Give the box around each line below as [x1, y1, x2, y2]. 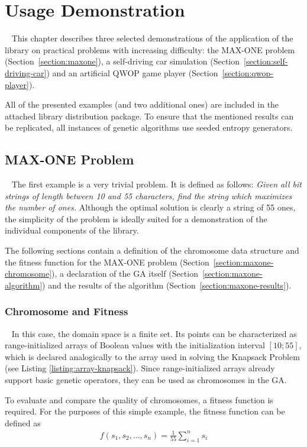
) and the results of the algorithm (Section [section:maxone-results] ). [42, 278, 292, 291]
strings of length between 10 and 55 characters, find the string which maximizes [5, 189, 292, 202]
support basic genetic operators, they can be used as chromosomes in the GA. [5, 374, 287, 386]
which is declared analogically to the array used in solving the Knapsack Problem [5, 350, 300, 362]
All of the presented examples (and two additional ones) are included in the [5, 98, 279, 111]
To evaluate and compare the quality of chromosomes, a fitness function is [5, 393, 273, 406]
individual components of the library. [5, 224, 139, 237]
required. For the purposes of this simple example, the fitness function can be [5, 405, 285, 417]
